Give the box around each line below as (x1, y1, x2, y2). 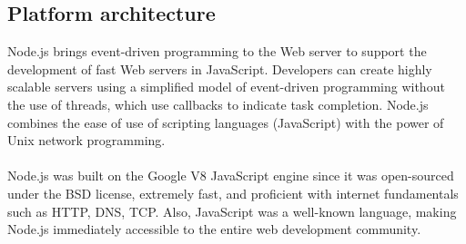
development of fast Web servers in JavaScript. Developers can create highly (7, 59, 432, 78)
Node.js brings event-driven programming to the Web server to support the (7, 42, 427, 61)
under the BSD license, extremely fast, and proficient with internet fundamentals (7, 183, 459, 202)
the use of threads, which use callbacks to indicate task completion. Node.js (7, 94, 429, 113)
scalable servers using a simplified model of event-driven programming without (7, 77, 445, 96)
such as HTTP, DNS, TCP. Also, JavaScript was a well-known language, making (7, 201, 457, 220)
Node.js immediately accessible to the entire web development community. (7, 220, 421, 239)
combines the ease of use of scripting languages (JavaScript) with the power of (7, 112, 444, 132)
